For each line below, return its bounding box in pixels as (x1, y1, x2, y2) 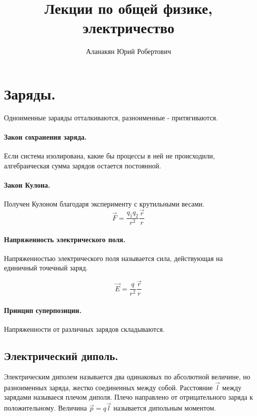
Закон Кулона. (4, 180, 50, 190)
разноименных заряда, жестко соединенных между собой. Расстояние (4, 382, 213, 392)
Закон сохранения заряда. (4, 132, 87, 142)
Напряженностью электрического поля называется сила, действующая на (4, 253, 223, 263)
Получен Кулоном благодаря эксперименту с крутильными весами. (4, 199, 205, 209)
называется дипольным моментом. (113, 403, 216, 413)
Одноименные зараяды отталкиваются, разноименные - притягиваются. (4, 112, 218, 122)
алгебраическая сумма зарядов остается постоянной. (4, 160, 161, 170)
